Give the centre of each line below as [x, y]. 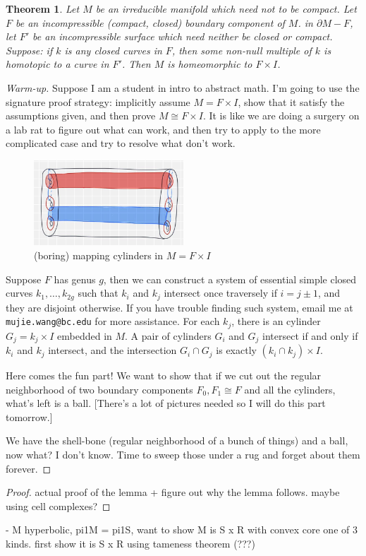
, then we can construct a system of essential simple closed [230, 279]
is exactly [236, 350]
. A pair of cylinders [168, 335]
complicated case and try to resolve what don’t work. [121, 143]
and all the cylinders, [290, 389]
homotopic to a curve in [57, 64]
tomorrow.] [29, 416]
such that [98, 293]
